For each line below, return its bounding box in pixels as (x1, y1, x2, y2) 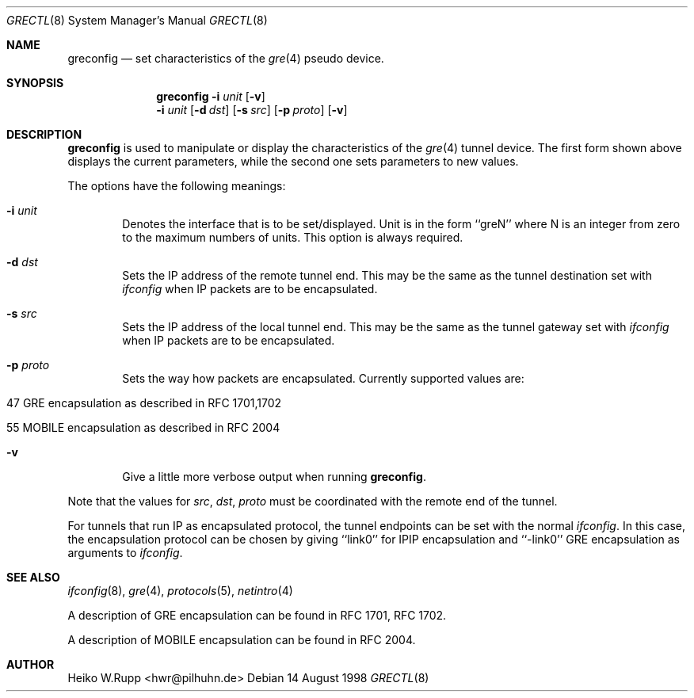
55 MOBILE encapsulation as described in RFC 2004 (6, 421, 280, 434)
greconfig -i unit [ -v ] (156, 90, 265, 103)
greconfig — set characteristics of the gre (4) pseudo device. (67, 51, 384, 65)
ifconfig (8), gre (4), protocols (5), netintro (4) (67, 584, 293, 597)
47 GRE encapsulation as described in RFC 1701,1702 (6, 396, 282, 410)
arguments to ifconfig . (67, 546, 183, 559)
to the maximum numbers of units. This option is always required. (122, 231, 463, 244)
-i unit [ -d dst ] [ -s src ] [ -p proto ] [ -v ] (156, 103, 348, 116)
